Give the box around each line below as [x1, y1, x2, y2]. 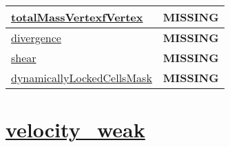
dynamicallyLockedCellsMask [11, 70, 152, 86]
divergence [11, 30, 61, 46]
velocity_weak [6, 115, 145, 144]
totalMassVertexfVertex [11, 9, 143, 25]
